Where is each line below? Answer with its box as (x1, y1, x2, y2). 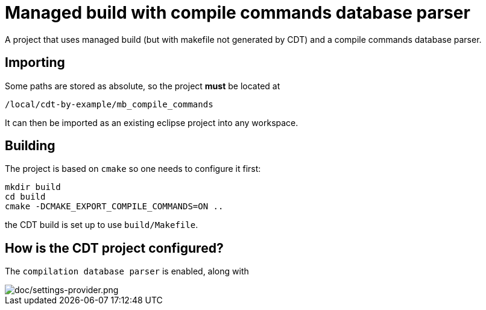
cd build (5, 192, 46, 202)
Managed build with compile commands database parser (5, 2, 470, 23)
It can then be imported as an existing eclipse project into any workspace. (5, 117, 298, 128)
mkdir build (5, 182, 61, 192)
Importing (5, 55, 65, 71)
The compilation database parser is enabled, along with (5, 266, 249, 277)
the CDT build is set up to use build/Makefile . (5, 220, 198, 230)
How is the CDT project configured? (5, 240, 224, 256)
